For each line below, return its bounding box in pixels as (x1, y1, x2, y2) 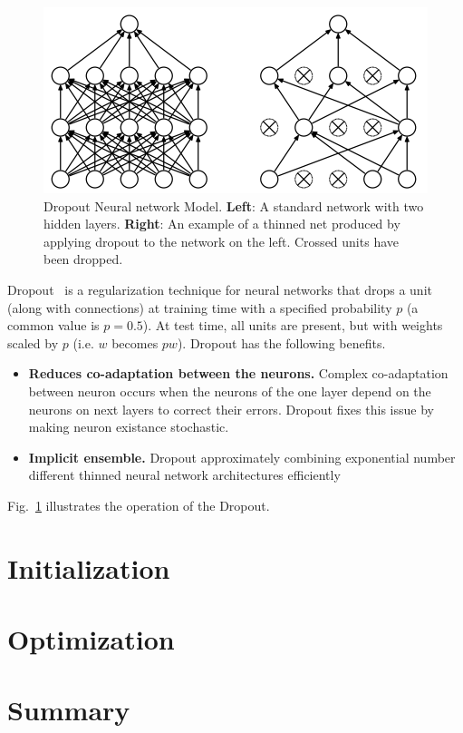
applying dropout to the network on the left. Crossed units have (43, 231, 399, 250)
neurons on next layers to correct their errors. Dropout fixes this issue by (28, 399, 434, 418)
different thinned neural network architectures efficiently (28, 465, 341, 484)
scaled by (7, 333, 59, 352)
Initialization (7, 549, 170, 586)
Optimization (7, 621, 175, 658)
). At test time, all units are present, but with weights (142, 316, 443, 335)
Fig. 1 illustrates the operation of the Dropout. (7, 495, 270, 514)
